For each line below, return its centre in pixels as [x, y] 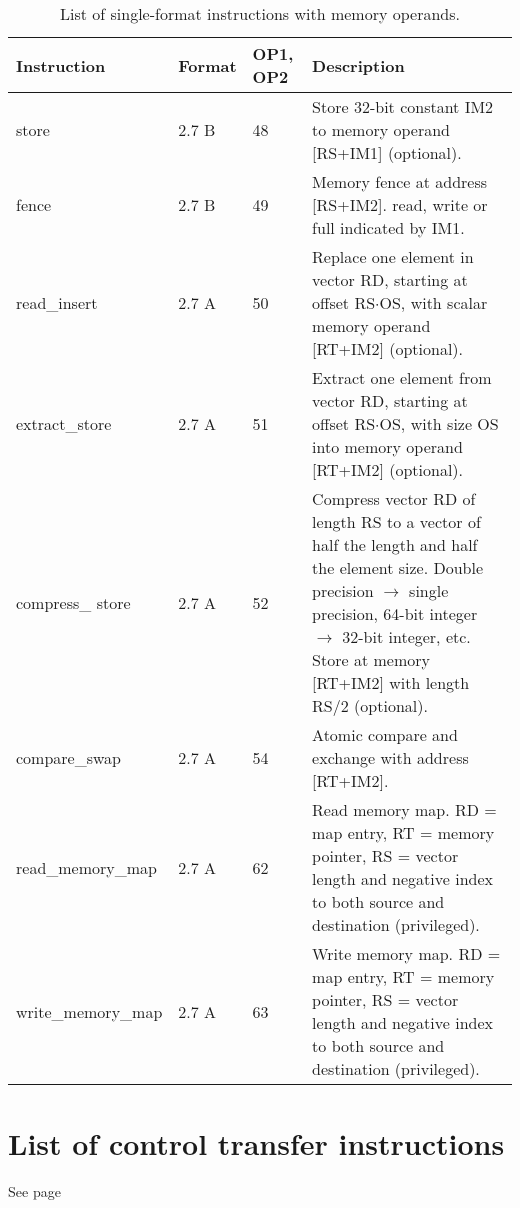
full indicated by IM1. [388, 227]
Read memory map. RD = [404, 809]
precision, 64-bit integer [395, 613]
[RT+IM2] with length [391, 682]
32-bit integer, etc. [406, 636]
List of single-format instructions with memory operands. [260, 13]
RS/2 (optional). [370, 705]
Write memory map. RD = [406, 953]
